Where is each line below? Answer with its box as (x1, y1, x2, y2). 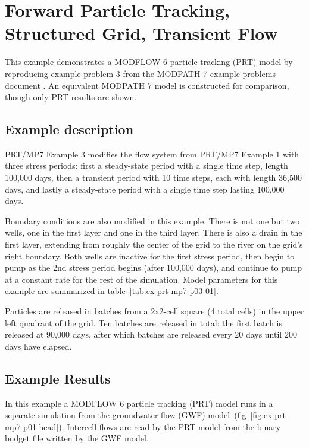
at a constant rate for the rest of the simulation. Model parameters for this (5, 273, 278, 285)
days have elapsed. (5, 339, 72, 352)
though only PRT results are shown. (5, 91, 137, 103)
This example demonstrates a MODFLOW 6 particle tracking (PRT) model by (5, 55, 293, 68)
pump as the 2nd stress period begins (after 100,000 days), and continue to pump (5, 261, 302, 274)
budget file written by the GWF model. (5, 432, 149, 444)
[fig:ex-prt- (250, 409, 289, 421)
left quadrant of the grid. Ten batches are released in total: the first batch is (5, 316, 283, 329)
